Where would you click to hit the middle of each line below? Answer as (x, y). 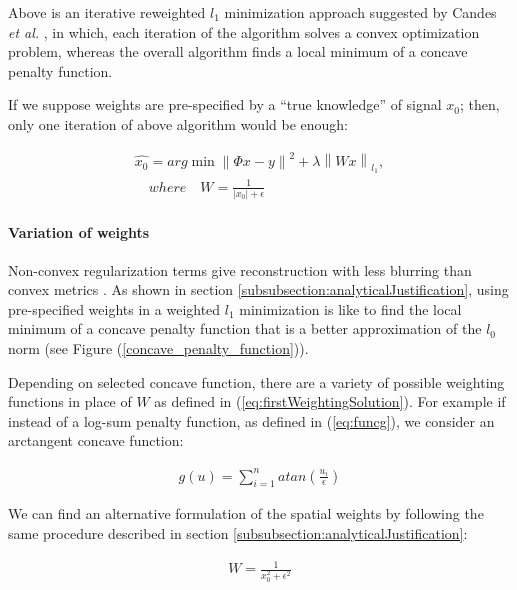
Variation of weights (79, 231)
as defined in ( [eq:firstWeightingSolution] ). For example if (330, 401)
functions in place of (70, 401)
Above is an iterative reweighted (107, 12)
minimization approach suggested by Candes (360, 12)
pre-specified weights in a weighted (114, 308)
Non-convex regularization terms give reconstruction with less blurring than (240, 269)
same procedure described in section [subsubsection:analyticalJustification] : (238, 532)
